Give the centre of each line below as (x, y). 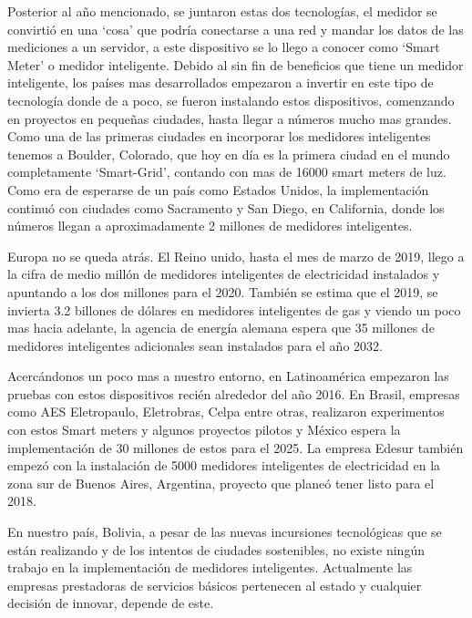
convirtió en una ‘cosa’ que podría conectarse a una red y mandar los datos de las (236, 29)
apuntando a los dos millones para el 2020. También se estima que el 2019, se (223, 291)
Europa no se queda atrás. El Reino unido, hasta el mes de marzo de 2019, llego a (236, 256)
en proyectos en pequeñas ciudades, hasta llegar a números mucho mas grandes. (230, 118)
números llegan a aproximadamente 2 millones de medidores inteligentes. (210, 226)
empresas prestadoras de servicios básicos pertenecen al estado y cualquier (215, 585)
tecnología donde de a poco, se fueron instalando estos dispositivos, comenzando (231, 100)
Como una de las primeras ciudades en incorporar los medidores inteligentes (219, 136)
